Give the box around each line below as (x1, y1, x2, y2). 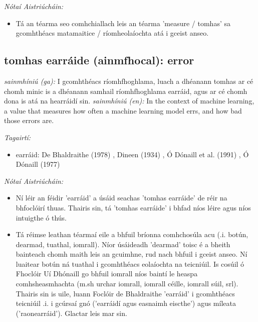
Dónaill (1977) (16, 159, 60, 169)
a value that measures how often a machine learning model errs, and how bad (4, 105, 242, 116)
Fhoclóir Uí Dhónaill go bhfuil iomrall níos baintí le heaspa (16, 268, 198, 279)
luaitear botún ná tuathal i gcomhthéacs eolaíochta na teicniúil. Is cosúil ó (16, 258, 244, 269)
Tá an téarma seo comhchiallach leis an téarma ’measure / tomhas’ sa (16, 18, 230, 28)
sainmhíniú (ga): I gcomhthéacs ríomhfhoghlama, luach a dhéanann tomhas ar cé (4, 75, 253, 86)
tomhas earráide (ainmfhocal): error (4, 52, 194, 68)
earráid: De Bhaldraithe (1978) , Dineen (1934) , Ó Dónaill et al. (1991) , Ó (16, 149, 249, 159)
